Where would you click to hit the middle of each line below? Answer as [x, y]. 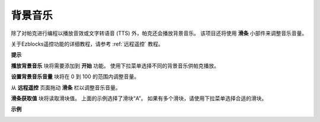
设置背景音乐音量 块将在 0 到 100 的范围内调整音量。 [75, 76]
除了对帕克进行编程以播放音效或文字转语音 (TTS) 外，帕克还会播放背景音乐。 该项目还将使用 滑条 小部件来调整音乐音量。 [159, 33]
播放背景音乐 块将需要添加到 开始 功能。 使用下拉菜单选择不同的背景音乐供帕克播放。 [115, 66]
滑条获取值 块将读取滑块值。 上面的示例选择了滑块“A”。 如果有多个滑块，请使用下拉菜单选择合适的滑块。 [139, 98]
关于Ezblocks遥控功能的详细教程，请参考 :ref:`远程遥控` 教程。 [87, 44]
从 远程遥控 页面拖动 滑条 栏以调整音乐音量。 [66, 87]
